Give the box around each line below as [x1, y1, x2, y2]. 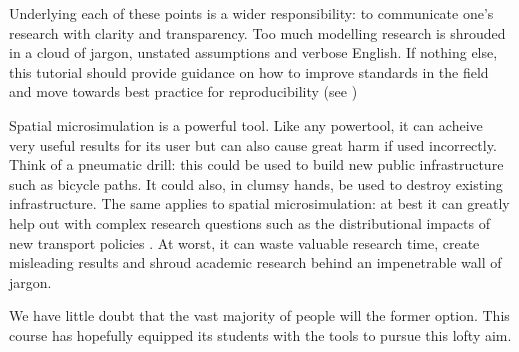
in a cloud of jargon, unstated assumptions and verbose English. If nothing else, [9, 42, 498, 63]
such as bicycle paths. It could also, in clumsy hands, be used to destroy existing [9, 173, 503, 194]
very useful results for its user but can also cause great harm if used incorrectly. [9, 134, 497, 155]
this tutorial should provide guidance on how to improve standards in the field [9, 61, 489, 82]
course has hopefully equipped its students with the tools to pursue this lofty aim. [9, 324, 512, 345]
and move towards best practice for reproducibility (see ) [9, 81, 358, 102]
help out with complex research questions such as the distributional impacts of [9, 212, 490, 233]
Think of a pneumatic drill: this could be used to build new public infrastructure [9, 154, 504, 175]
